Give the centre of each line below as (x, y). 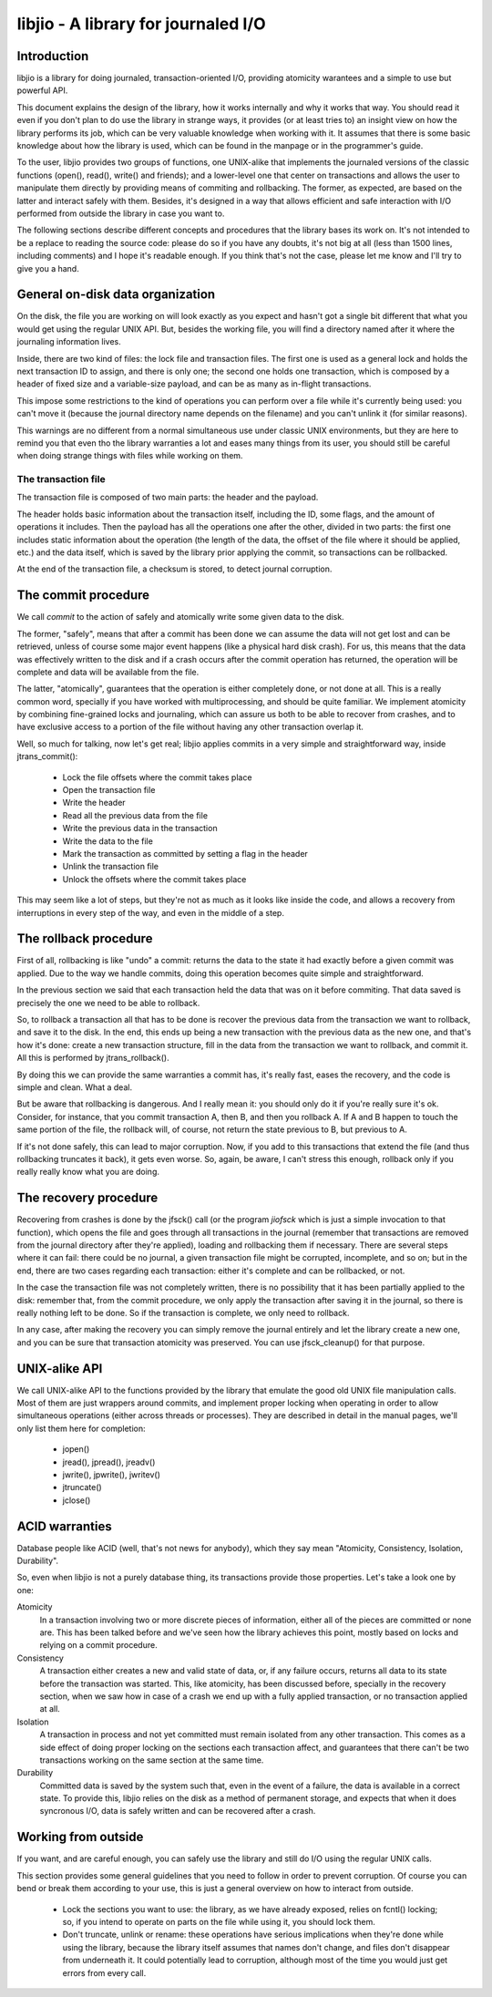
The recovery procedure (87, 1198)
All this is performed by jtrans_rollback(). (93, 1058)
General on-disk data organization (116, 295)
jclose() (77, 1500)
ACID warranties (65, 1526)
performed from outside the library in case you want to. (121, 213)
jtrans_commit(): (47, 757)
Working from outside (80, 1837)
